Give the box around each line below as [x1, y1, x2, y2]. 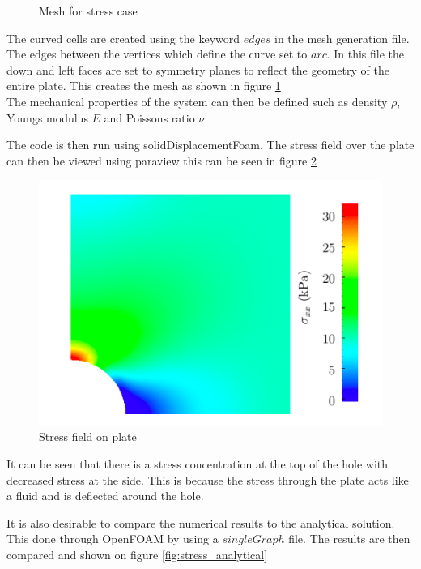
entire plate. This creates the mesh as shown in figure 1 [6, 77, 281, 94]
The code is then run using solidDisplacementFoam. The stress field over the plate [6, 136, 415, 153]
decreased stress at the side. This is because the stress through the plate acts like [6, 471, 409, 488]
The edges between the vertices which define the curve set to [6, 45, 308, 62]
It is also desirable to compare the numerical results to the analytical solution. [6, 514, 395, 531]
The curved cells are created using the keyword [6, 29, 240, 46]
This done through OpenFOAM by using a [6, 530, 219, 547]
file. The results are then [288, 530, 410, 547]
